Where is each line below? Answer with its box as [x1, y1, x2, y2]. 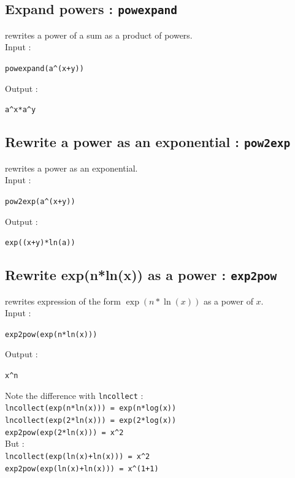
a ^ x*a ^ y [5, 105, 36, 115]
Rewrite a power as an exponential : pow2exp [5, 132, 291, 151]
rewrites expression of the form [5, 294, 121, 307]
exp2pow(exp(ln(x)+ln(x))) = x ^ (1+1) [5, 464, 159, 473]
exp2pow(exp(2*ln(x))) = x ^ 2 [5, 428, 124, 437]
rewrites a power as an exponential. [5, 161, 138, 174]
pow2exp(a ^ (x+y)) [5, 197, 75, 206]
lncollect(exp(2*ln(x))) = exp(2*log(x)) [5, 415, 177, 425]
